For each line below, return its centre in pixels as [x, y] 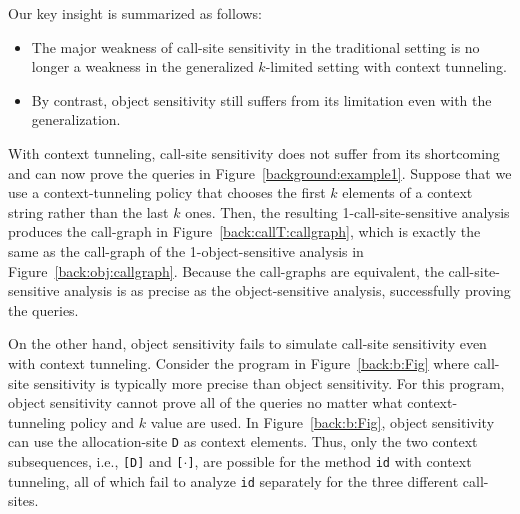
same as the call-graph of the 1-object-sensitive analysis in [186, 250]
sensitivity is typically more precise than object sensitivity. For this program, [269, 382]
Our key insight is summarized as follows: [135, 13]
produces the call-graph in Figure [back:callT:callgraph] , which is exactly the [244, 231]
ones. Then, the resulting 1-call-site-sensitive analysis [347, 211]
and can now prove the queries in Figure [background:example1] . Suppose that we [260, 172]
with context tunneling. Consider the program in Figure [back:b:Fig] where [239, 362]
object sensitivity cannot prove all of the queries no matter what [205, 402]
